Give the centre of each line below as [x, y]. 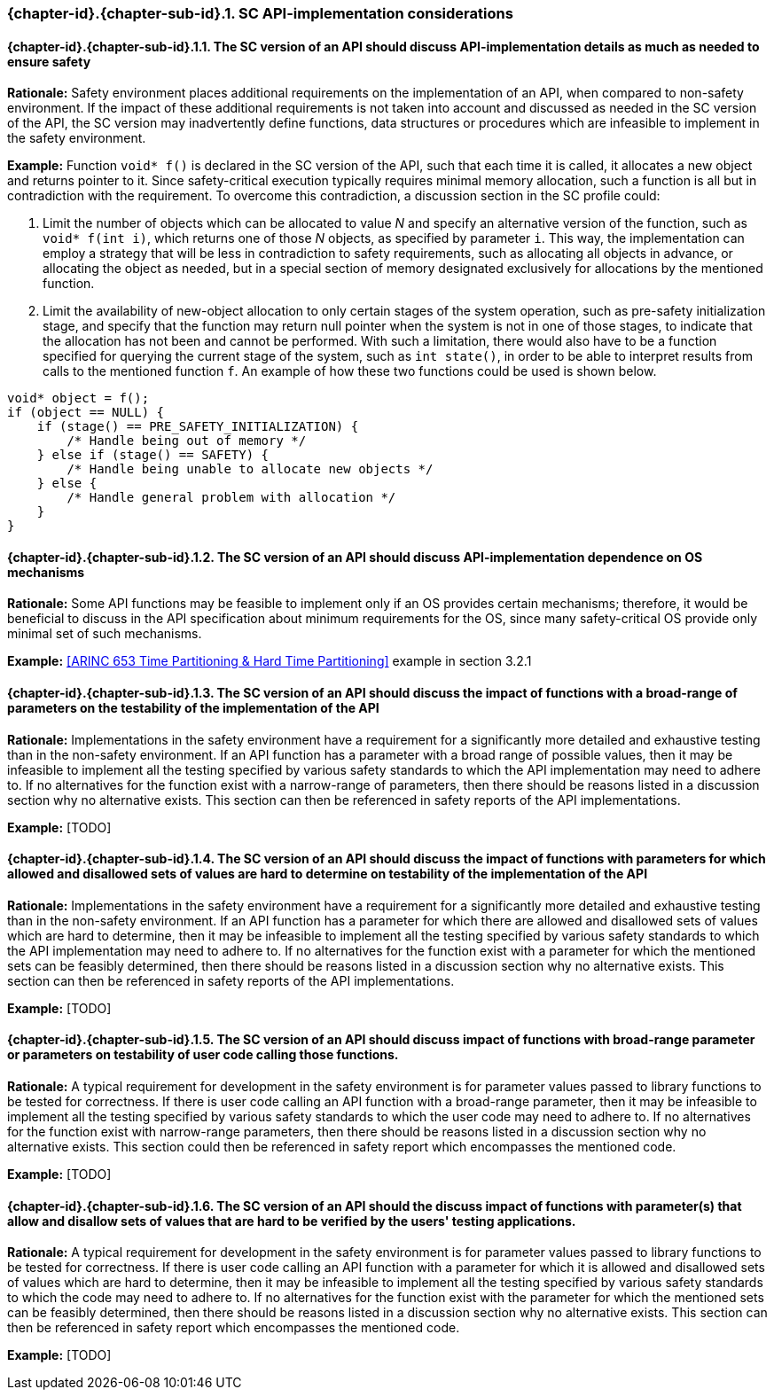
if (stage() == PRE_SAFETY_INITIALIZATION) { [198, 427]
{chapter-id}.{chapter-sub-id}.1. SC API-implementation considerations [260, 13]
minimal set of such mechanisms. [105, 634]
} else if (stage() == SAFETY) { [153, 455]
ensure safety [49, 61]
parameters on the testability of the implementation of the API [193, 708]
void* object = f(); [78, 398]
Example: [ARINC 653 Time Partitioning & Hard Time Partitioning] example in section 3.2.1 [270, 661]
